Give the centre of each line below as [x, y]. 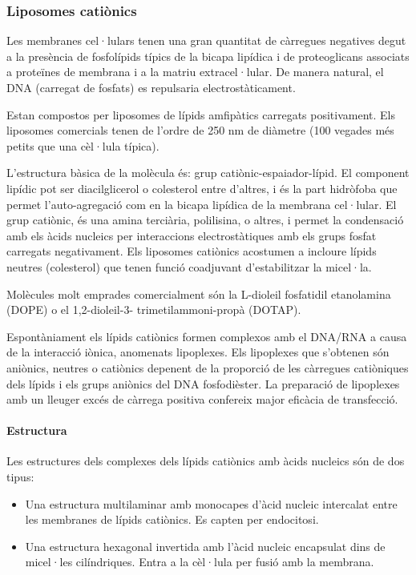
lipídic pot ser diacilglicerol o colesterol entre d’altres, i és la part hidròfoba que [202, 188]
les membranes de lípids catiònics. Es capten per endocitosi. [172, 519]
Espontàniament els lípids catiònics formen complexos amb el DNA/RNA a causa [207, 336]
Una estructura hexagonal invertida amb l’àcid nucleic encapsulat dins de [205, 546]
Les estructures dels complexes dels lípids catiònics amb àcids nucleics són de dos [206, 461]
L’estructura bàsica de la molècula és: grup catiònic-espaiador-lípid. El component [208, 173]
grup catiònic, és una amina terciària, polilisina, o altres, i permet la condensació [205, 220]
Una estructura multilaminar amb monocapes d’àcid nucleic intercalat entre [211, 503]
